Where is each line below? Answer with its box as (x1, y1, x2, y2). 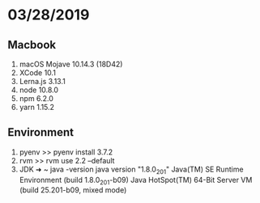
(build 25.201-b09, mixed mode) (19, 185, 127, 195)
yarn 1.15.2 (19, 103, 54, 112)
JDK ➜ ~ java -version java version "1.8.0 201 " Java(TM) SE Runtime (19, 164, 244, 176)
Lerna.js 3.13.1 (19, 77, 66, 86)
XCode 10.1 (19, 68, 56, 78)
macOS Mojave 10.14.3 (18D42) (19, 59, 123, 69)
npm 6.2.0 (19, 94, 54, 103)
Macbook (7, 38, 57, 52)
